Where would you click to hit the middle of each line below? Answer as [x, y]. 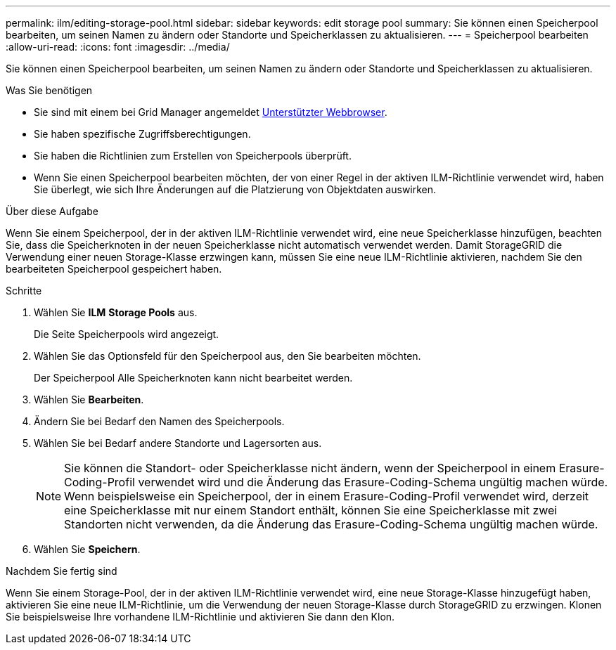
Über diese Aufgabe [52, 211]
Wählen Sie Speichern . [87, 549]
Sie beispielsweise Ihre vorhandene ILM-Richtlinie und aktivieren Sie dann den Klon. [200, 617]
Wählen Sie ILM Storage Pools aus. [116, 312]
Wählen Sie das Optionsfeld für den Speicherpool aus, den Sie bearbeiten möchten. [227, 356]
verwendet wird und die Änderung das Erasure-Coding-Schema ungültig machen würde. [373, 482]
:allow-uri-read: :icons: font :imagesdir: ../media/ [118, 47]
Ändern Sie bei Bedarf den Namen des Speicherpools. [159, 421]
